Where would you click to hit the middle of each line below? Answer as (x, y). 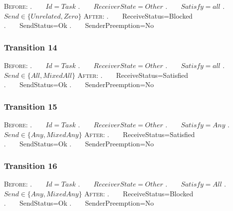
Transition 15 (31, 106)
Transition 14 (31, 47)
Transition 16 (31, 165)
